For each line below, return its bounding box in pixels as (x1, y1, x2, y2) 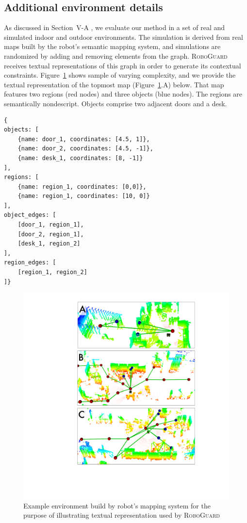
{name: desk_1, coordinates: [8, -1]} (17, 154, 143, 162)
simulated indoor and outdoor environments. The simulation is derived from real (4, 32, 243, 42)
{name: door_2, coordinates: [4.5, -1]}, (17, 145, 153, 152)
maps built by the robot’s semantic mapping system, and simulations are (4, 41, 221, 51)
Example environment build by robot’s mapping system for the (23, 500, 211, 510)
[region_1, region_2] (17, 269, 87, 276)
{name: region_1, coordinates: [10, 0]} (17, 193, 150, 200)
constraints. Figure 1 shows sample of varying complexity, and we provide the (4, 70, 236, 80)
